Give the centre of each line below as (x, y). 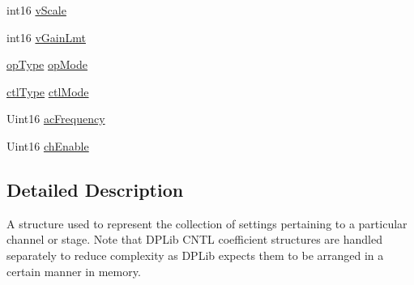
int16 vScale (36, 10)
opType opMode (47, 64)
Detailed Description (95, 189)
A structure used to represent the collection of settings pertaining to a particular (207, 223)
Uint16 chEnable (48, 145)
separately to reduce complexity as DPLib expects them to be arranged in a (195, 255)
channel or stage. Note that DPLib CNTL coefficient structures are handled (194, 239)
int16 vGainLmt (46, 37)
